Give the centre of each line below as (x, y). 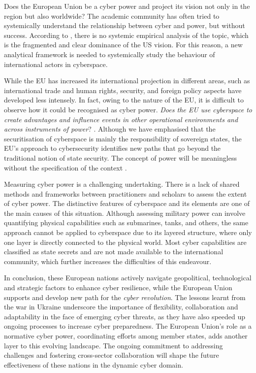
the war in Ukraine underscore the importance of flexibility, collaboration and (121, 307)
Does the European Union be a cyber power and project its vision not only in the (127, 6)
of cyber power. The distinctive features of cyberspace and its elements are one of (127, 203)
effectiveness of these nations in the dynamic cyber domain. (94, 364)
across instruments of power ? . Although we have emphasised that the (110, 129)
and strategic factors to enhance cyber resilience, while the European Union (118, 288)
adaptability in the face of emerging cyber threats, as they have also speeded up (125, 316)
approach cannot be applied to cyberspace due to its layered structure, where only (128, 232)
